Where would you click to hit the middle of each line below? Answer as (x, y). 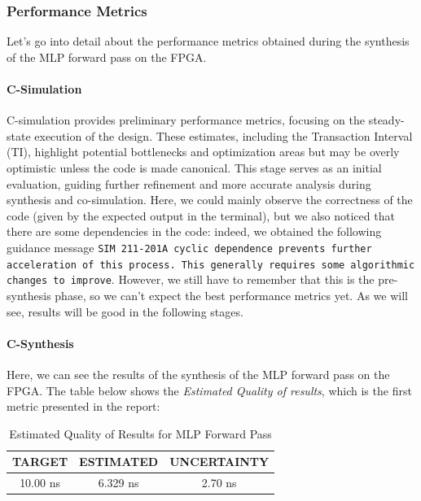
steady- (386, 120)
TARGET (40, 462)
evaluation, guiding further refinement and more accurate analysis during (189, 183)
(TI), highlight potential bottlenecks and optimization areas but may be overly (203, 152)
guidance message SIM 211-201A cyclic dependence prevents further (189, 247)
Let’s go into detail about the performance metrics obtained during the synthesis (208, 41)
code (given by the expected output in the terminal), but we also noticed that (201, 215)
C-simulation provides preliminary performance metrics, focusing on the (186, 120)
